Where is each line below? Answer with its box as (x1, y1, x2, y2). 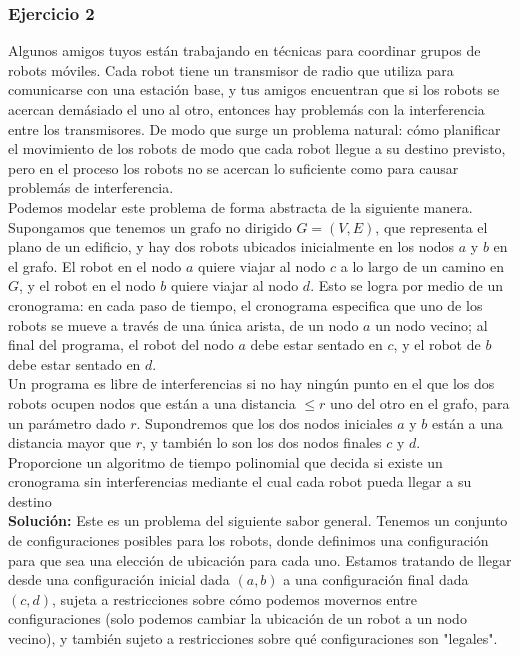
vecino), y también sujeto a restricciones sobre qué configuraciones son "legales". (8, 628, 498, 649)
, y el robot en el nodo (19, 275, 156, 296)
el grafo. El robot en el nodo (8, 255, 182, 276)
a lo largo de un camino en (340, 255, 505, 276)
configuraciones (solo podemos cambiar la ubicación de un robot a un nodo (8, 608, 467, 629)
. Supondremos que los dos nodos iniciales (136, 412, 393, 433)
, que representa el (375, 216, 488, 237)
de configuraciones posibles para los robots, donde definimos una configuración (8, 530, 489, 551)
